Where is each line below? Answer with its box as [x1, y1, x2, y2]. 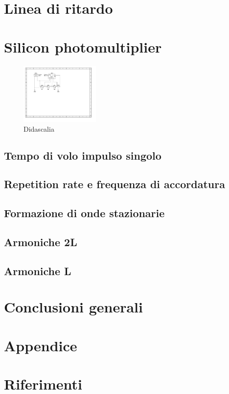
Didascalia [23, 123, 54, 134]
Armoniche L [4, 263, 71, 278]
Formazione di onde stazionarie [4, 205, 165, 221]
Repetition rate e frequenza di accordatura [4, 176, 225, 192]
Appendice [4, 335, 77, 355]
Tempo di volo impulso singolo [4, 147, 161, 163]
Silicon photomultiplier [4, 36, 162, 56]
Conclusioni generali [4, 297, 143, 317]
